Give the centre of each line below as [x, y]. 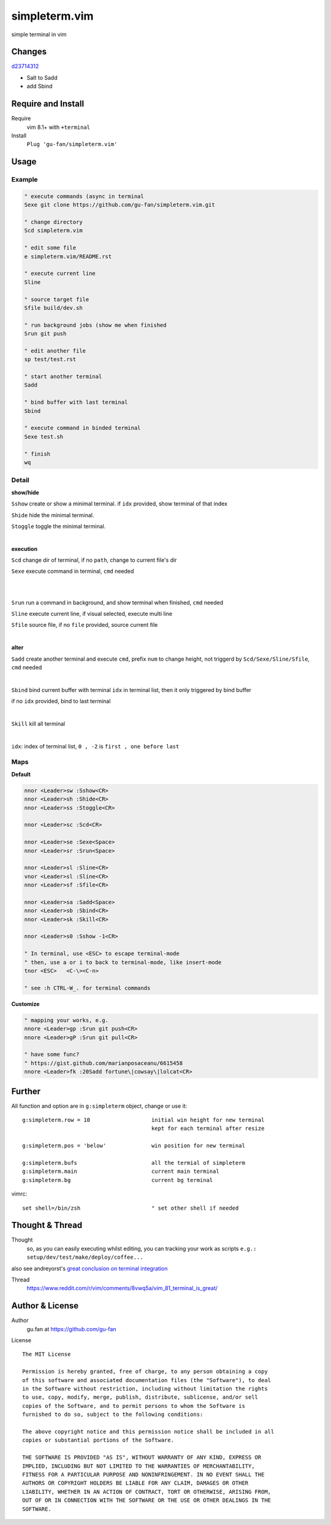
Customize [25, 1004]
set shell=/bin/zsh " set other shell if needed [131, 1208]
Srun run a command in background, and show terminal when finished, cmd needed [117, 602]
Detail [20, 480]
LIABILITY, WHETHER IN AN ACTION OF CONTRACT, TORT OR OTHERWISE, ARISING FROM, [147, 1492]
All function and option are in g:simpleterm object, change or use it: [99, 1106]
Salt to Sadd [42, 77]
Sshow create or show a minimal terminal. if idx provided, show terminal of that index [120, 504]
